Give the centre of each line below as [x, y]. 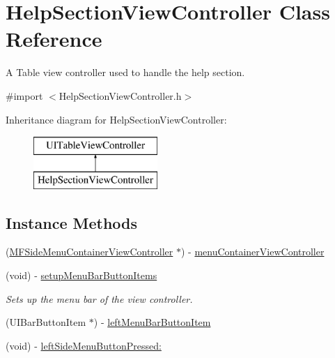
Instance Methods [71, 222]
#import [24, 95]
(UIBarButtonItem [46, 322]
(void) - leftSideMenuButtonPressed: [84, 345]
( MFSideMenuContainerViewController [89, 252]
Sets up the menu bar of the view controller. [99, 298]
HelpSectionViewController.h [120, 95]
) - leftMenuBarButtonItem [152, 322]
